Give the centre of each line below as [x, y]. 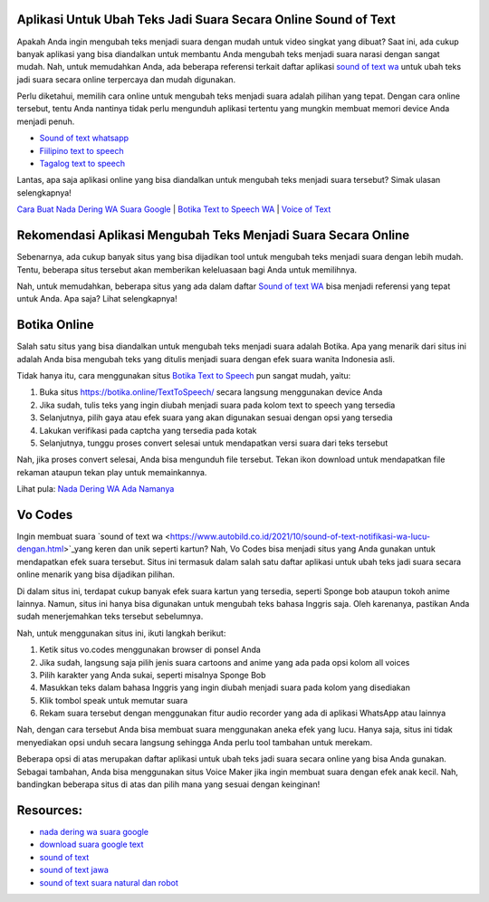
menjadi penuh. [46, 121]
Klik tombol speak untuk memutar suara [114, 700]
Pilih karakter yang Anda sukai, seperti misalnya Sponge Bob [153, 675]
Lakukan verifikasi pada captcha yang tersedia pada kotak [148, 430]
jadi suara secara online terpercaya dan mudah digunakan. [126, 79]
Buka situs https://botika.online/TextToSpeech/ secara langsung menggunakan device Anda [211, 392]
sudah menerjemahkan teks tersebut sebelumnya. [110, 617]
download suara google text [91, 844]
